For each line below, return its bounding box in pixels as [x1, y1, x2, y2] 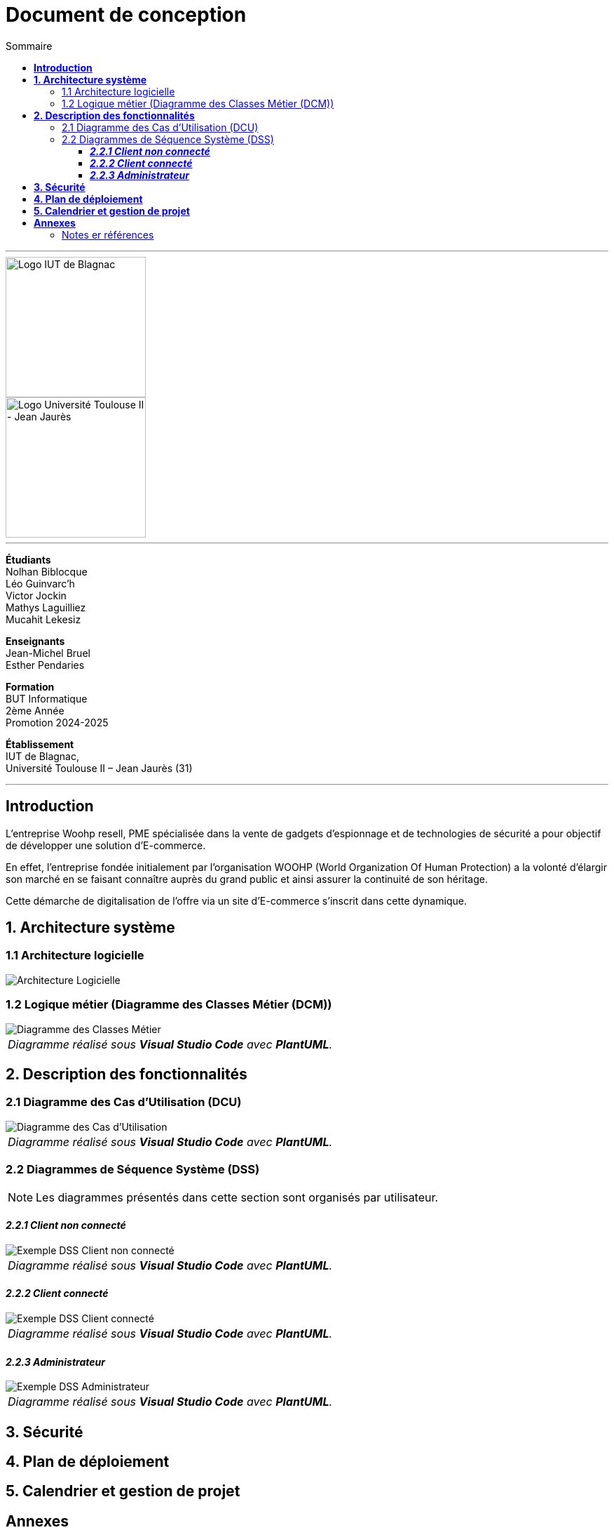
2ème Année [6, 704, 64, 717]
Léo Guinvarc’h [6, 577, 75, 590]
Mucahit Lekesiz [6, 613, 81, 625]
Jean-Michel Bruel [6, 646, 90, 659]
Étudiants [6, 553, 51, 566]
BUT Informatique [6, 692, 88, 705]
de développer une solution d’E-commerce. [6, 839, 206, 851]
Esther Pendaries [6, 658, 85, 671]
